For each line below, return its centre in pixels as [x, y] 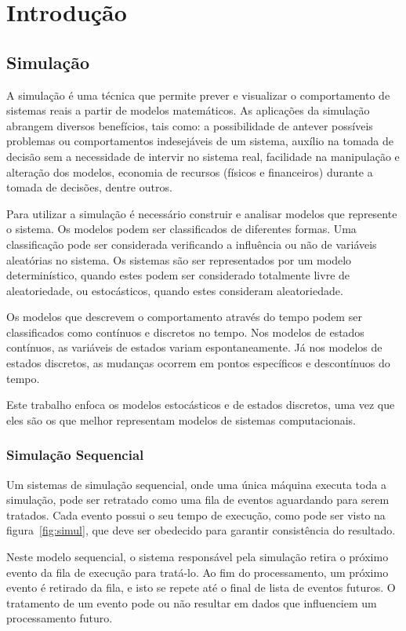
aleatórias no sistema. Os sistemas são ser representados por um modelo [179, 259]
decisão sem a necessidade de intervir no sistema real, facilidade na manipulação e [203, 156]
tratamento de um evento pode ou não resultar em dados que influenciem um [192, 602]
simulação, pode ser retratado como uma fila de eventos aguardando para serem [198, 500]
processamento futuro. [60, 618]
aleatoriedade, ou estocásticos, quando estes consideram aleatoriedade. [175, 290]
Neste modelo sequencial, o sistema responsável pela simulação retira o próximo [198, 557]
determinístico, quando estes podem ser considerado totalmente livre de [178, 275]
